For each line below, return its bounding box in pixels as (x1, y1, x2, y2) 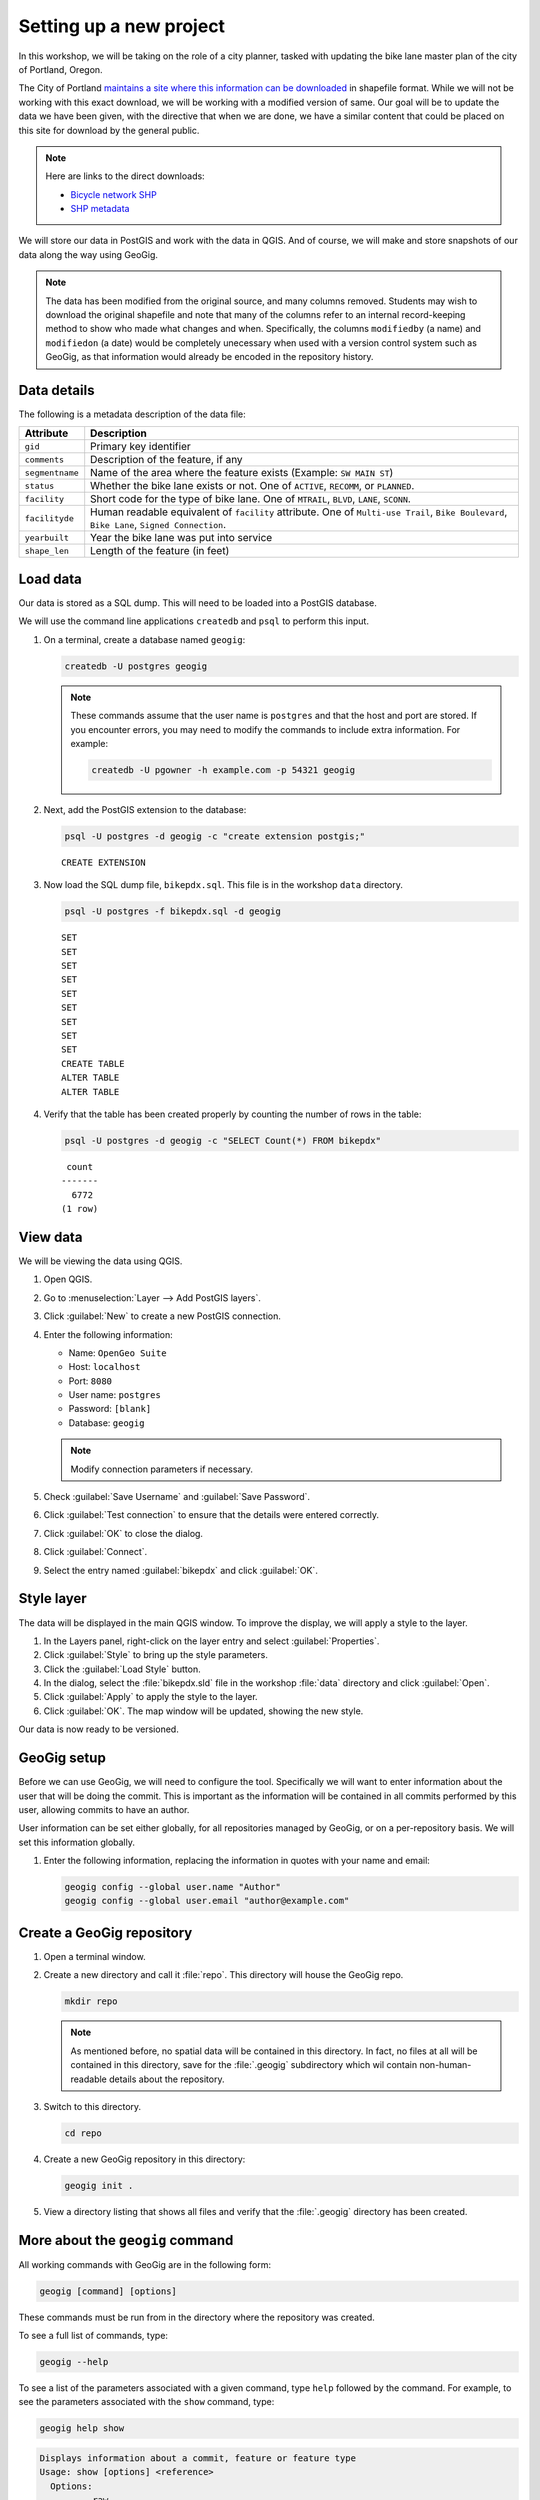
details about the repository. (108, 2073, 225, 2085)
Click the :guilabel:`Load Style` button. (43, 1663, 201, 1675)
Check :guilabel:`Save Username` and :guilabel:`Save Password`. (43, 1491, 310, 1503)
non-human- (419, 2059, 472, 2071)
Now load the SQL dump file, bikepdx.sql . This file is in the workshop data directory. (43, 879, 404, 891)
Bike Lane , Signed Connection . (90, 518, 227, 532)
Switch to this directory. (43, 2100, 142, 2112)
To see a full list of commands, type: (18, 2330, 169, 2342)
